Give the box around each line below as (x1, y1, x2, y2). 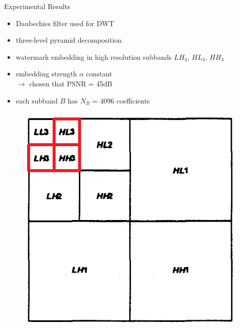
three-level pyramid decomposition (16, 35, 122, 45)
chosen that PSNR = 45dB (29, 78, 112, 88)
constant (86, 68, 112, 79)
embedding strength (16, 68, 77, 79)
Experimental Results (4, 1, 70, 11)
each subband (16, 95, 58, 105)
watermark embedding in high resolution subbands (16, 51, 172, 62)
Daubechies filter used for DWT (16, 18, 114, 28)
